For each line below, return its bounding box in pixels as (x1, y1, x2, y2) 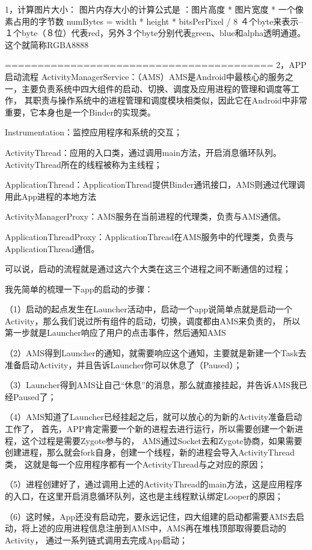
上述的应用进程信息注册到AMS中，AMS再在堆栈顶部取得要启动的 (29, 522, 287, 534)
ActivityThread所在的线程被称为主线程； (5, 158, 162, 170)
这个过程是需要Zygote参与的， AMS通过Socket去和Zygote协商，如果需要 (21, 434, 302, 446)
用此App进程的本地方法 (5, 190, 97, 202)
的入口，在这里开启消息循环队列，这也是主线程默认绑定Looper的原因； (5, 490, 284, 502)
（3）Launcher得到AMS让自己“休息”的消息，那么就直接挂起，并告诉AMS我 (5, 379, 299, 391)
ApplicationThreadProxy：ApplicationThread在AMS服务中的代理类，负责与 (5, 230, 294, 243)
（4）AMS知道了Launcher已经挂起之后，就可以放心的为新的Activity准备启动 (5, 410, 302, 423)
